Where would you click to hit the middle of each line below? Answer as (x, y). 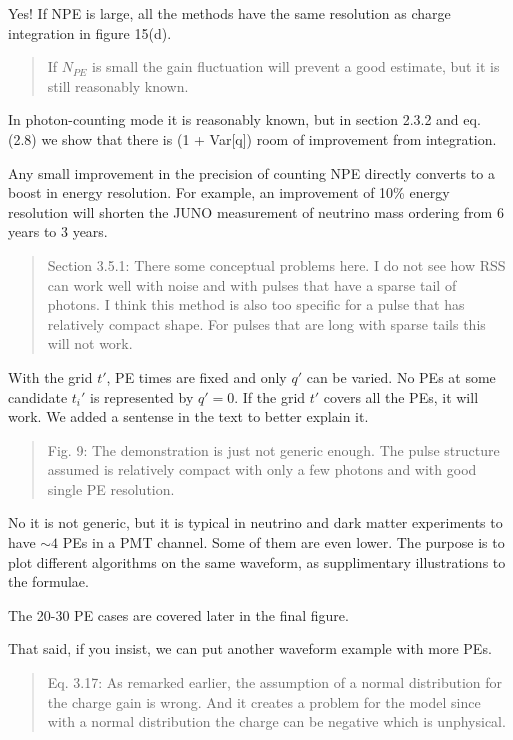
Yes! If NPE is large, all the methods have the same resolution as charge (229, 13)
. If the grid (270, 396)
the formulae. (48, 581)
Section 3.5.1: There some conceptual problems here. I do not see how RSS (276, 264)
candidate (38, 396)
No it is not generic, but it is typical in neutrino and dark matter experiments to (255, 522)
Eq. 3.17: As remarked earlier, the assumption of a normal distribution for (275, 682)
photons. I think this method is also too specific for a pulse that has (256, 304)
